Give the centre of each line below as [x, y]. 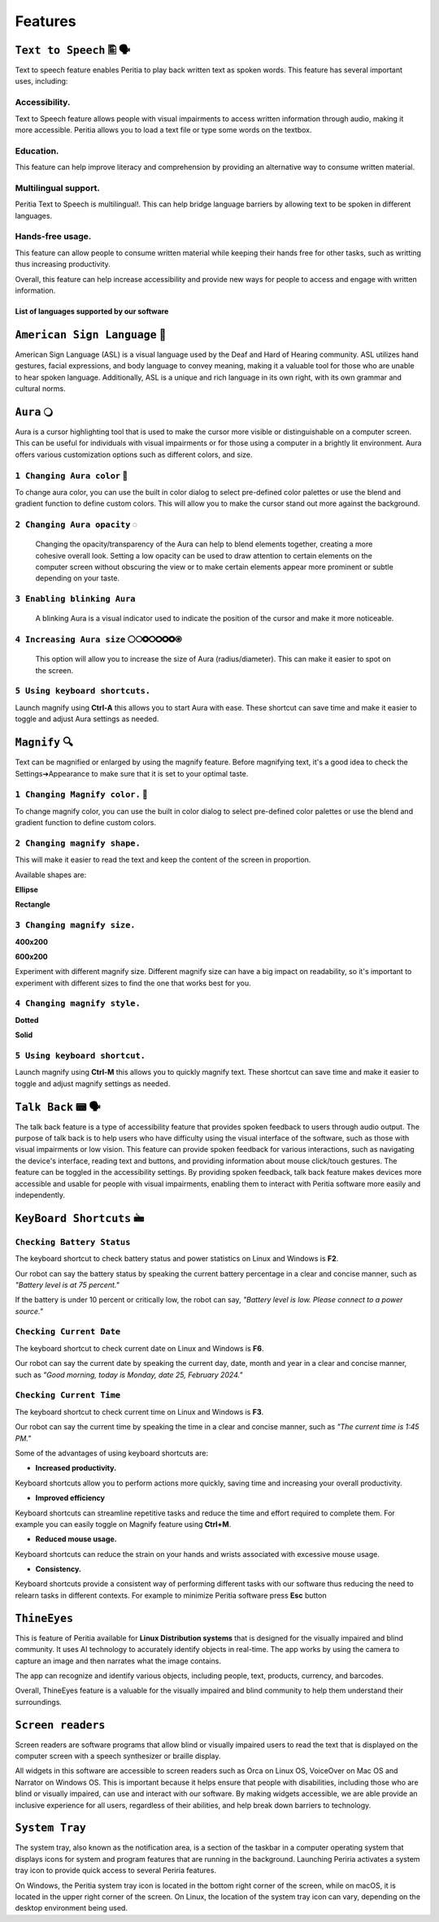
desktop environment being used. [71, 1908]
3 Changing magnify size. [75, 925]
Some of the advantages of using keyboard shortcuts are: [112, 1453]
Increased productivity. [76, 1468]
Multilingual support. [58, 188]
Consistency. [58, 1569]
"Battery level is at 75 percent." [67, 1285]
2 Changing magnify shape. [78, 843]
